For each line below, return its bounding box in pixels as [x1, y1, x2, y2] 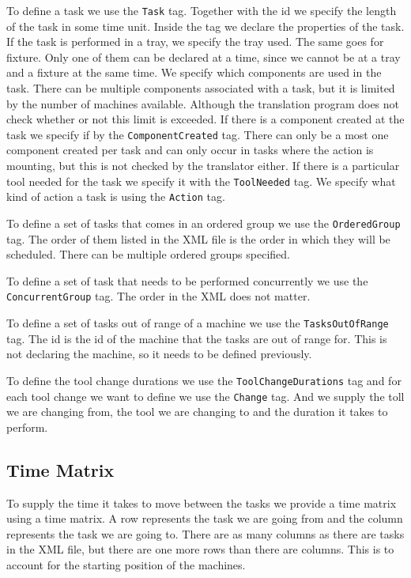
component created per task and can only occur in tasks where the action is [6, 142, 374, 158]
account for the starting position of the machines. [6, 556, 246, 572]
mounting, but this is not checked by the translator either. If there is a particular [6, 157, 400, 174]
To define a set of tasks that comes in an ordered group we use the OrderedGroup [6, 214, 401, 231]
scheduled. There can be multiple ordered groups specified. [6, 246, 290, 263]
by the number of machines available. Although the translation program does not [6, 95, 400, 111]
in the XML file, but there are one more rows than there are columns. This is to [6, 541, 394, 557]
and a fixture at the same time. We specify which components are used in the [6, 64, 382, 81]
